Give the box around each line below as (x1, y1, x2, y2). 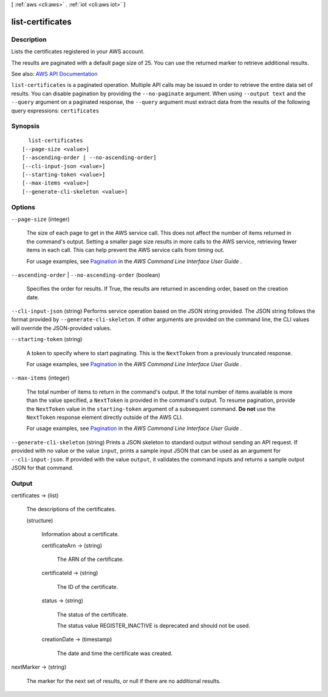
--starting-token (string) (11, 336, 83, 343)
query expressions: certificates (11, 107, 100, 114)
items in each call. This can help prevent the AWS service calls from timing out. (26, 246, 225, 254)
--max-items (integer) (11, 374, 70, 382)
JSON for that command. (11, 464, 74, 471)
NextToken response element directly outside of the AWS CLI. (26, 413, 183, 421)
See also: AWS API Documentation (11, 70, 98, 77)
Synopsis (11, 122, 39, 131)
